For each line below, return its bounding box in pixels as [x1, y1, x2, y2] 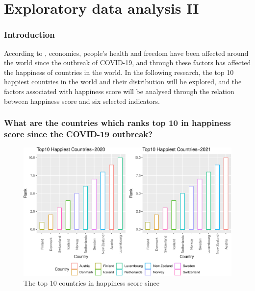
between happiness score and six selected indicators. [4, 96, 160, 106]
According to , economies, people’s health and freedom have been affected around [4, 48, 249, 58]
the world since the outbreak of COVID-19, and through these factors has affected [4, 57, 251, 68]
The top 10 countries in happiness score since [24, 277, 159, 288]
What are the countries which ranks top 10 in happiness [4, 117, 231, 129]
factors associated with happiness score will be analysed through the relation [4, 86, 234, 96]
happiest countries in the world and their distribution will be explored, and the [4, 76, 242, 87]
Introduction [4, 28, 55, 41]
